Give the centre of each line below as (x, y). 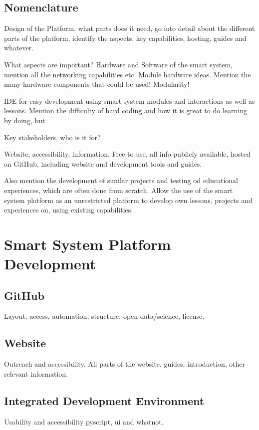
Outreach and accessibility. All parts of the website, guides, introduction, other (125, 364)
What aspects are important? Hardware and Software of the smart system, (118, 64)
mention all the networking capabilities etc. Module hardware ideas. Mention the (128, 74)
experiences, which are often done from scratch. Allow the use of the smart (119, 190)
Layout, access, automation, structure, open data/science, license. (104, 316)
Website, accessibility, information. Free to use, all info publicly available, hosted (127, 154)
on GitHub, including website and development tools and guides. (103, 163)
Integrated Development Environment (104, 400)
